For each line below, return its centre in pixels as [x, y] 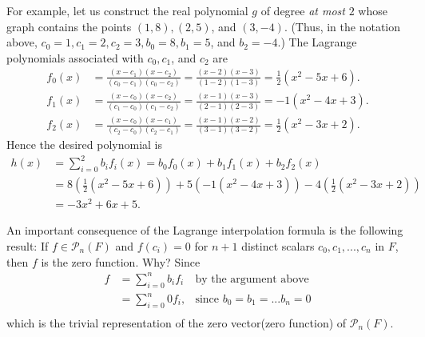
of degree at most [303, 10]
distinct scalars [278, 246]
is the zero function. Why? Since [121, 261]
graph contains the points [69, 26]
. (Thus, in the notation [342, 26]
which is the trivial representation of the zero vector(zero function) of [177, 322]
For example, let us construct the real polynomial [127, 10]
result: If [28, 246]
